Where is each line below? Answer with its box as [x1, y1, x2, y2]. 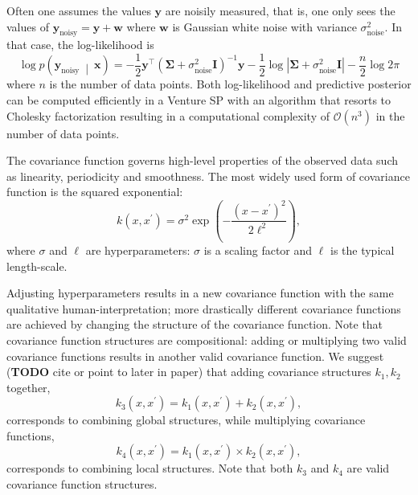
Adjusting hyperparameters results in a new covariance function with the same [6, 284, 394, 301]
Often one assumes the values [6, 2, 151, 18]
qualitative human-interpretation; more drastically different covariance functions [6, 300, 401, 317]
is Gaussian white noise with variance [172, 18, 357, 35]
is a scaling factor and [203, 241, 313, 258]
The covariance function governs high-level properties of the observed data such [6, 152, 398, 169]
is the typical [330, 241, 395, 258]
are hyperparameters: [85, 241, 191, 258]
